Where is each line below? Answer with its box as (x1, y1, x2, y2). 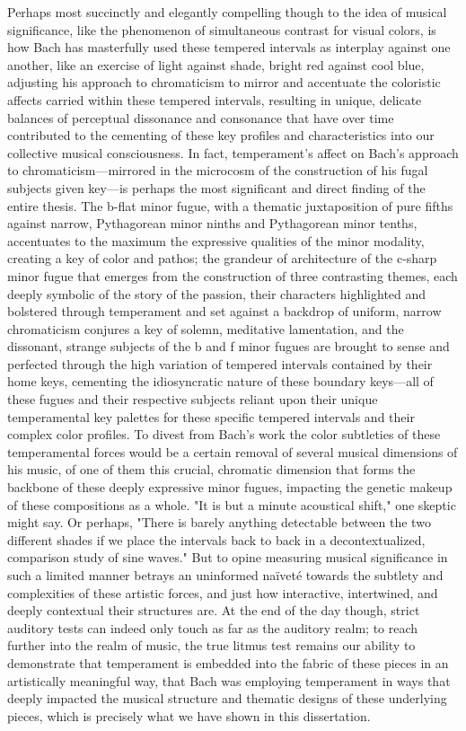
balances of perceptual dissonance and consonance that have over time (7, 108, 394, 127)
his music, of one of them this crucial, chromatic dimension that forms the (7, 460, 416, 479)
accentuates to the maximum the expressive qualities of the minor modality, (7, 231, 425, 250)
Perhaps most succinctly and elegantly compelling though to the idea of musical (7, 3, 447, 21)
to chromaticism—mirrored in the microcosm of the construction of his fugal (7, 161, 428, 180)
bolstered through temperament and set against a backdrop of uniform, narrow (7, 302, 442, 321)
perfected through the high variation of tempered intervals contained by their (7, 354, 433, 373)
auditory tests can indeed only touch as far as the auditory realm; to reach (7, 618, 418, 637)
